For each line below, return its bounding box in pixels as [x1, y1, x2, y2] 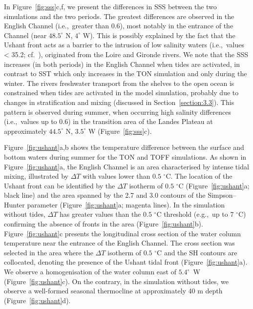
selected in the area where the [4, 247, 93, 257]
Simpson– [208, 190, 236, 200]
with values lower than [83, 171, 150, 181]
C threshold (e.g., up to [156, 209, 228, 219]
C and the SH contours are [157, 247, 237, 257]
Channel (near [4, 30, 47, 40]
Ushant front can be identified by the [4, 180, 115, 190]
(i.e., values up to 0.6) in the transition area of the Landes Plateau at [4, 116, 213, 126]
